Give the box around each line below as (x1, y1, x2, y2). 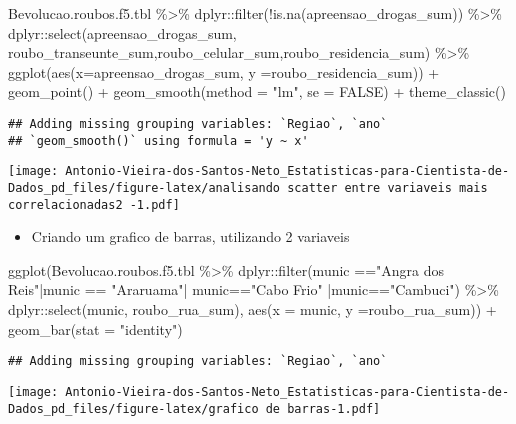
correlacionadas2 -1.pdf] (8, 197, 180, 212)
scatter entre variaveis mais (287, 180, 488, 195)
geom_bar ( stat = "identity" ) (8, 318, 183, 339)
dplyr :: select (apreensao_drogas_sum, (8, 22, 237, 43)
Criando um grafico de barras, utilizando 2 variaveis (31, 226, 350, 247)
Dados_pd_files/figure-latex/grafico (8, 401, 259, 416)
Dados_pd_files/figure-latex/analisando (8, 180, 281, 195)
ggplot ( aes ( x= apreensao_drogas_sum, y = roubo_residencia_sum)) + (8, 61, 440, 82)
